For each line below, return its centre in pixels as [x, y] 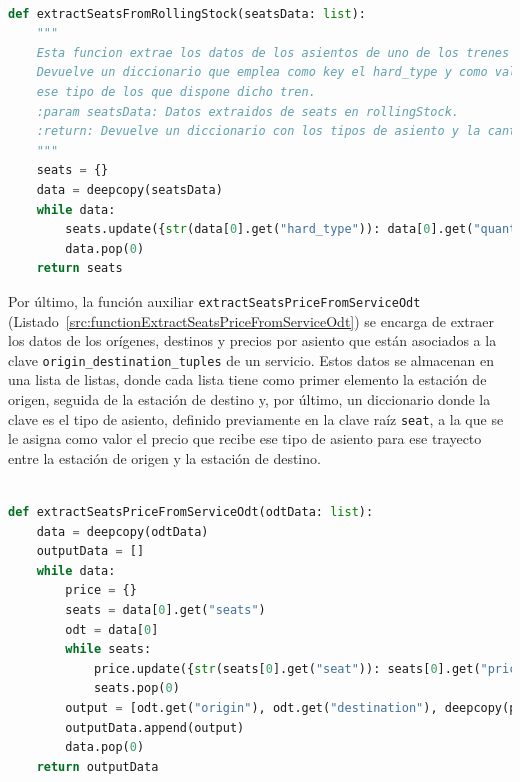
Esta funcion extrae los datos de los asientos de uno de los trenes [273, 52]
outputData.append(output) [155, 727]
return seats [79, 268]
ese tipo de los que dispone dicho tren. [176, 91]
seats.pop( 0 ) [136, 688]
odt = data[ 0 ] [112, 629]
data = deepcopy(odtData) [122, 531]
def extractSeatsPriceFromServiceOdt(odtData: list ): [191, 512]
